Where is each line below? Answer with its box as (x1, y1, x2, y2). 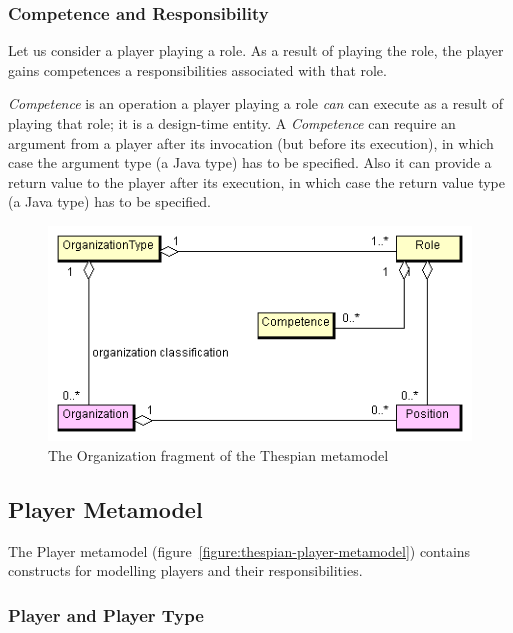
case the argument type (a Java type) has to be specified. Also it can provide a (8, 152, 492, 173)
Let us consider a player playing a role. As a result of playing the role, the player (8, 40, 504, 61)
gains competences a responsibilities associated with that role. (8, 59, 387, 80)
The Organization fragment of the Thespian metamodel (48, 444, 389, 465)
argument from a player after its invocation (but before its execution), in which (8, 132, 494, 153)
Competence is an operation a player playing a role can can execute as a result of (8, 93, 504, 114)
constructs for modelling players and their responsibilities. (8, 560, 363, 581)
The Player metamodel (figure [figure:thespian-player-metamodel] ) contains (8, 540, 471, 561)
